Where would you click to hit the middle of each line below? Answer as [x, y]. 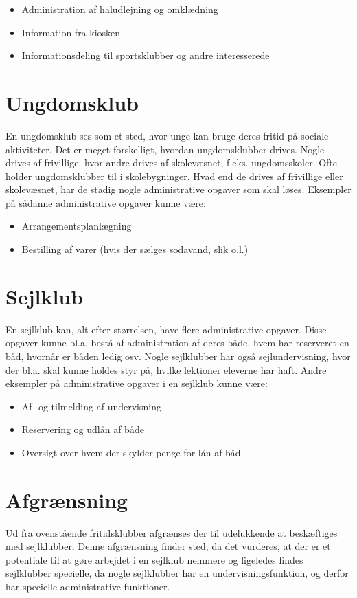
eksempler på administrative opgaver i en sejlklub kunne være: [137, 383]
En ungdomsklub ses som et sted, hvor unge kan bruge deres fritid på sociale [167, 135]
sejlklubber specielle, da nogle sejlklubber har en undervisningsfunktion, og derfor [177, 573]
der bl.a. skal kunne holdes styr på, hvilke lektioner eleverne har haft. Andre [166, 369]
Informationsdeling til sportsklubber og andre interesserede [146, 55]
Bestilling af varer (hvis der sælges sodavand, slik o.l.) [135, 249]
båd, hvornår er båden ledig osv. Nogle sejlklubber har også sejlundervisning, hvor [178, 356]
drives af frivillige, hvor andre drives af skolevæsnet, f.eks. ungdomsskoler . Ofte [172, 163]
